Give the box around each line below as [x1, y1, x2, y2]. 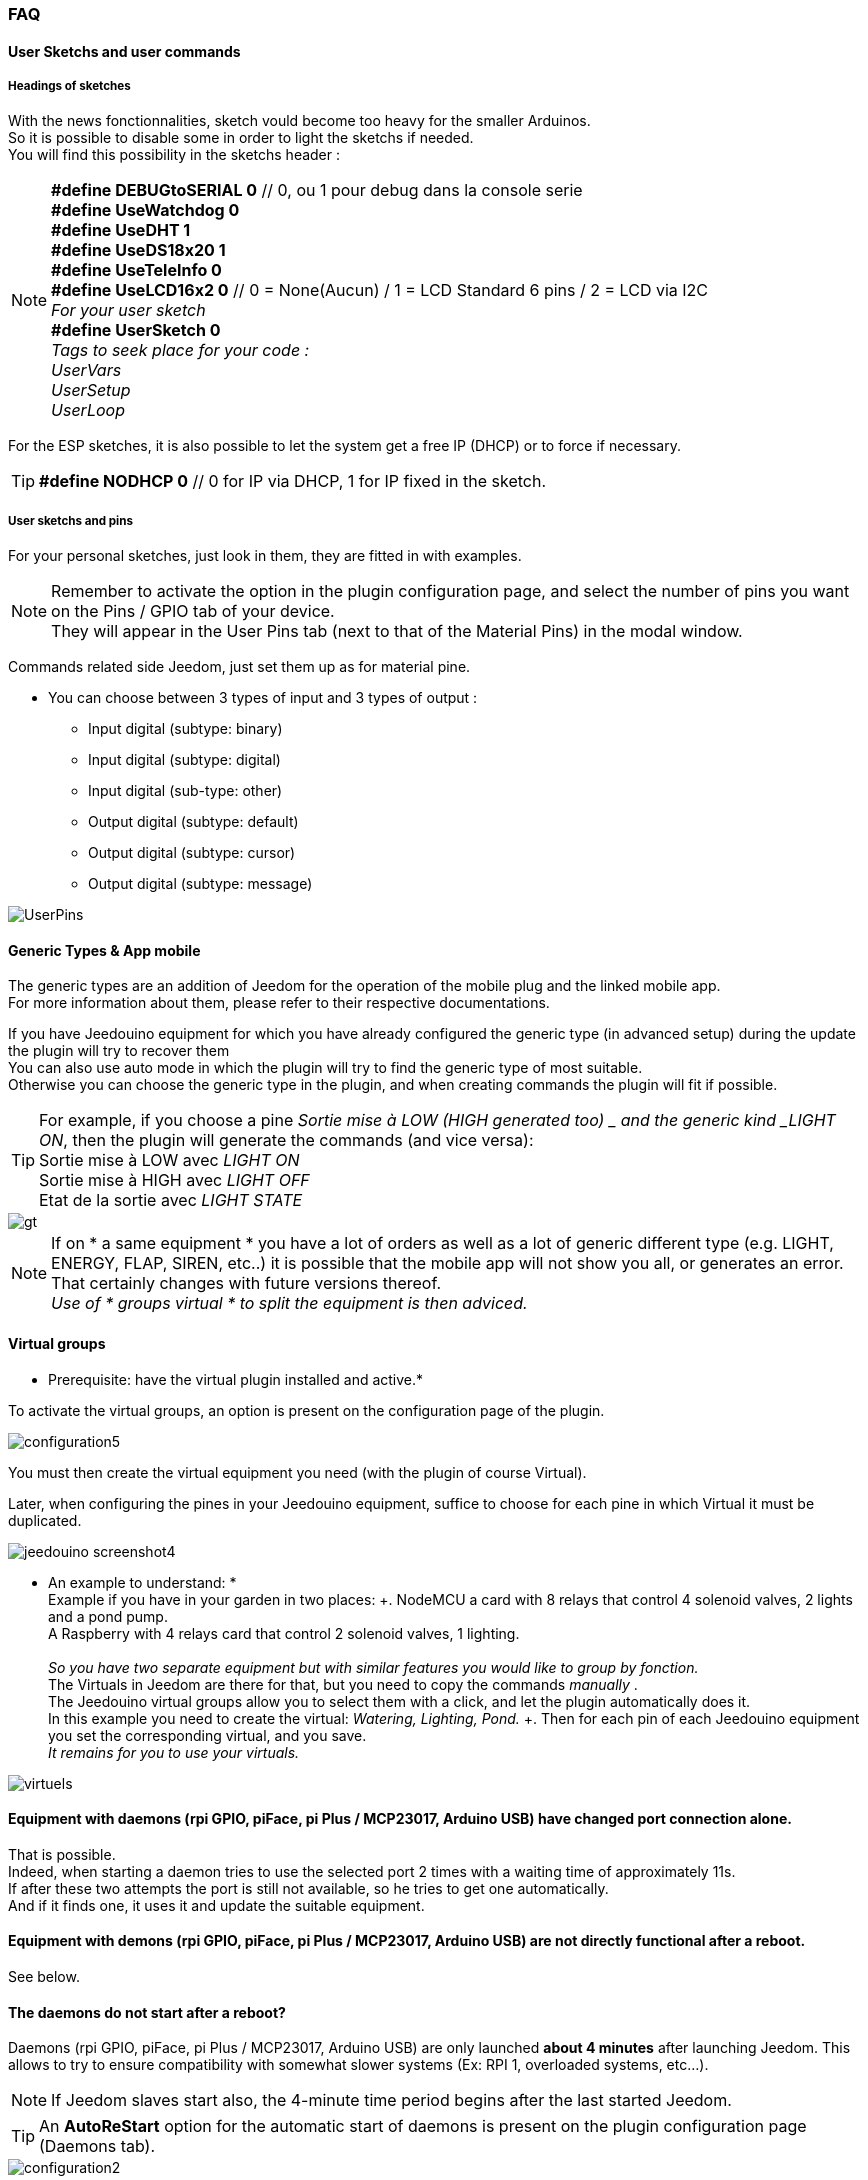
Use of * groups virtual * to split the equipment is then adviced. [51, 1293, 528, 1314]
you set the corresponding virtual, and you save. [48, 1726, 367, 1744]
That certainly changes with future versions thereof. [51, 1273, 442, 1294]
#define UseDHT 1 [51, 220, 191, 241]
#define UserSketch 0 [51, 320, 221, 341]
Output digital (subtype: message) [88, 875, 313, 893]
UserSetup [51, 380, 131, 401]
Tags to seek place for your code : [51, 340, 310, 361]
